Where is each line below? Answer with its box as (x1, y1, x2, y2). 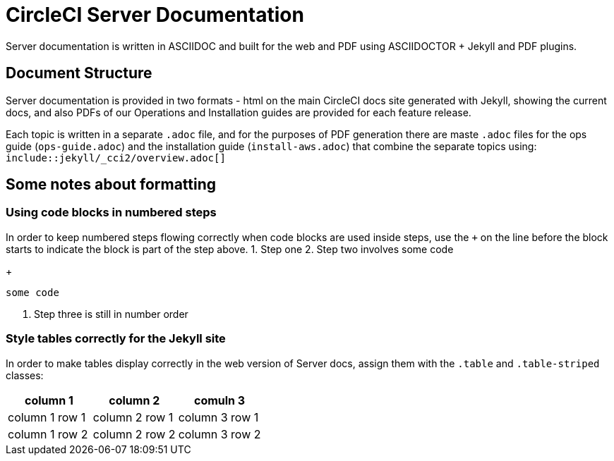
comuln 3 (193, 393, 246, 407)
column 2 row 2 (92, 426, 176, 441)
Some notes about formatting (6, 176, 217, 194)
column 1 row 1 (8, 410, 86, 424)
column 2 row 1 (92, 410, 174, 424)
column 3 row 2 (178, 426, 261, 441)
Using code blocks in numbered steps (6, 205, 217, 220)
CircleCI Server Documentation (6, 3, 304, 27)
